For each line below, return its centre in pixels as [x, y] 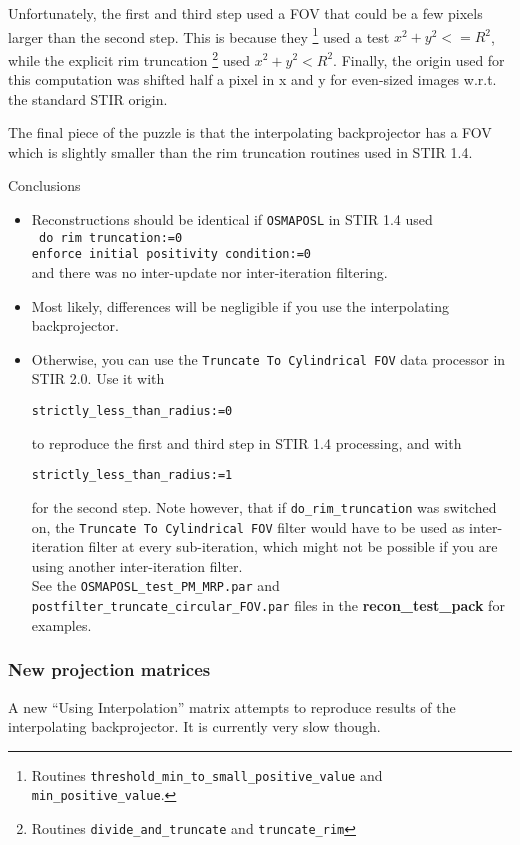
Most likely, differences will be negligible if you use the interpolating [240, 305]
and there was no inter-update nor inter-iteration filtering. [209, 272]
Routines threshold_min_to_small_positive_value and [207, 774]
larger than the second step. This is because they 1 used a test [199, 35]
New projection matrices [109, 669]
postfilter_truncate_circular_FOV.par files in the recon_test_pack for [268, 605]
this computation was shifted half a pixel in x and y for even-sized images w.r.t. [252, 79]
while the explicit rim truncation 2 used [129, 58]
